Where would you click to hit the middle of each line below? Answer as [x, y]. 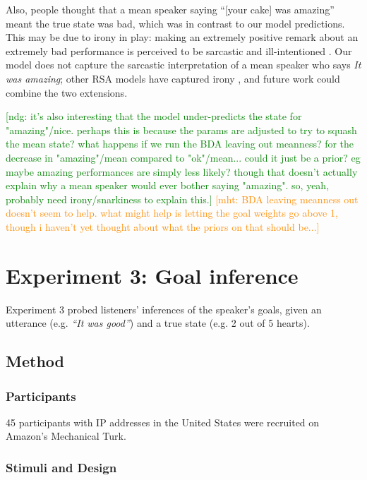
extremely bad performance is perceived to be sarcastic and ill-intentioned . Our [179, 50]
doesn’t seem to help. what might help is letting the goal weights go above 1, [172, 213]
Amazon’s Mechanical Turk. [66, 436]
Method [35, 361]
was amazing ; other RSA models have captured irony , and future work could [173, 78]
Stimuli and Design [61, 467]
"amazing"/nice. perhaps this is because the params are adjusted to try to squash [181, 130]
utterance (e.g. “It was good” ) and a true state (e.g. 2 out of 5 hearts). [158, 323]
